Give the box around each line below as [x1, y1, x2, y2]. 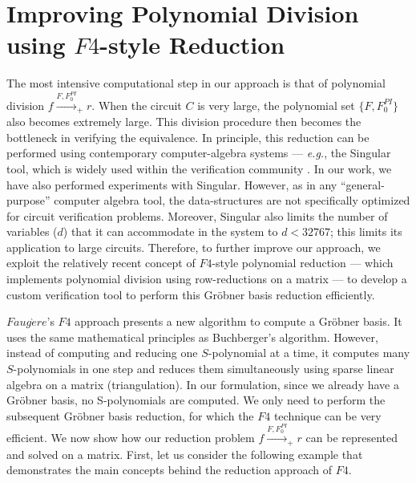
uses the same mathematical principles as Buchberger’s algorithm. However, [6, 328, 378, 345]
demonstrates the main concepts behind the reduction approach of [6, 461, 332, 478]
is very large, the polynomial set [197, 96, 355, 113]
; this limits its [330, 223, 402, 240]
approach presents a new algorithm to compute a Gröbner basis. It [75, 313, 402, 330]
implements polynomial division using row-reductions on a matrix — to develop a [6, 270, 407, 287]
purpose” [6, 192, 50, 209]
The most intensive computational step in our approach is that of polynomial [6, 75, 386, 91]
